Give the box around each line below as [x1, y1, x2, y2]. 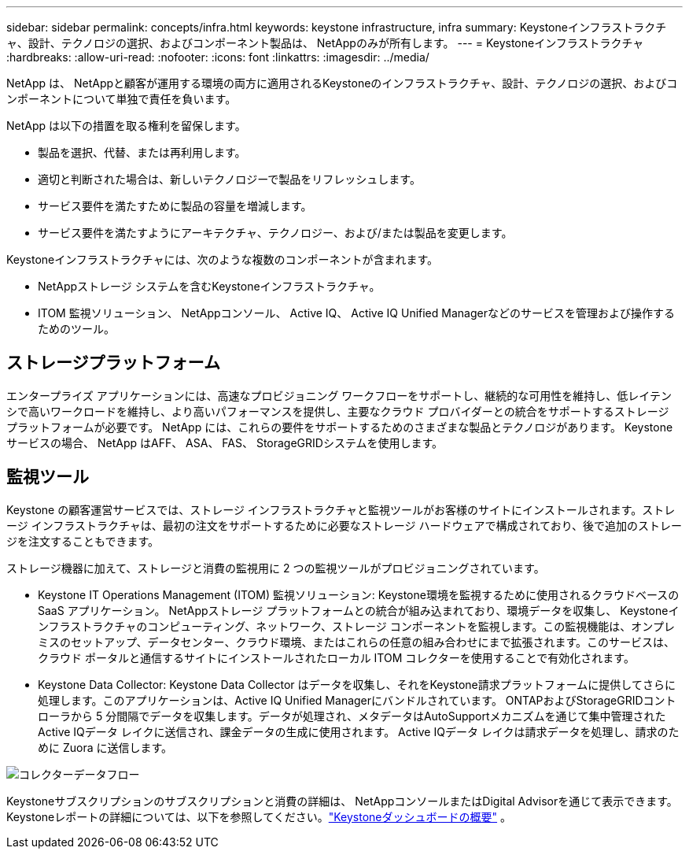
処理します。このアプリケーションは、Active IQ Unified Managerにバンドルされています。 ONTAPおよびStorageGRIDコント [38, 693, 676, 707]
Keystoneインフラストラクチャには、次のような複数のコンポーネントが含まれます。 [6, 253, 439, 266]
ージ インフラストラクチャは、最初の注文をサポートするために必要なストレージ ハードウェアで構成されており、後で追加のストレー [6, 518, 683, 532]
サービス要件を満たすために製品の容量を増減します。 [38, 199, 312, 213]
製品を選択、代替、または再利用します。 [38, 146, 246, 159]
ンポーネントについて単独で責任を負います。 [6, 92, 237, 105]
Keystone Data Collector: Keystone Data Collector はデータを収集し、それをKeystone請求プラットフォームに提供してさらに [38, 677, 676, 691]
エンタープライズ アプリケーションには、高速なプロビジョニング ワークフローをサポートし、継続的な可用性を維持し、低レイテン [6, 388, 672, 402]
